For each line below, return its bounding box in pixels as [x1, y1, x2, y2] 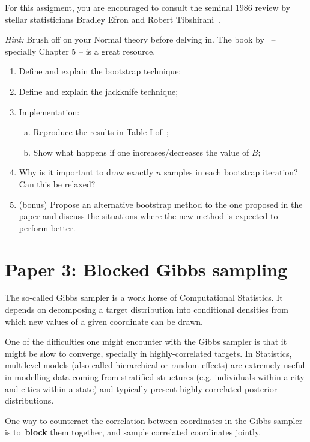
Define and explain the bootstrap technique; [19, 65, 181, 77]
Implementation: [19, 105, 80, 118]
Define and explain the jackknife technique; [19, 85, 178, 97]
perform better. [19, 221, 76, 234]
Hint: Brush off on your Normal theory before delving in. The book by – [5, 33, 276, 46]
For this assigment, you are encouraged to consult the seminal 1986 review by [5, 1, 291, 13]
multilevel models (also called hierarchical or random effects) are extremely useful [5, 359, 305, 371]
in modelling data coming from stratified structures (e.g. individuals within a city [5, 371, 305, 383]
